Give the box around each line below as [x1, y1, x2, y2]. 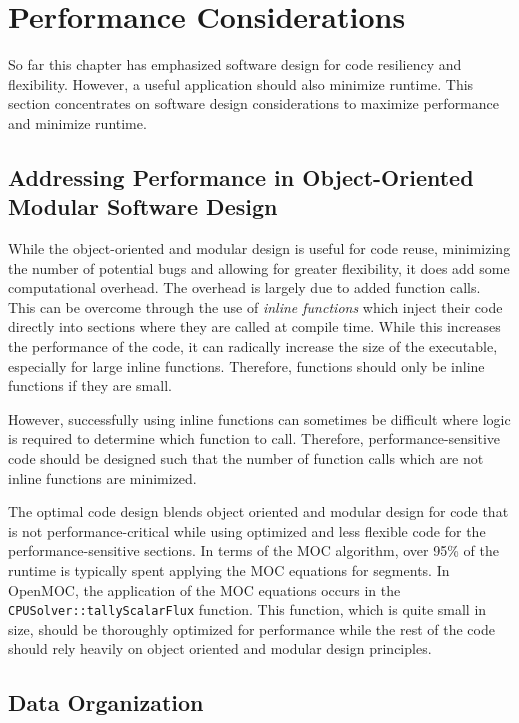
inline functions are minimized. [8, 467, 197, 488]
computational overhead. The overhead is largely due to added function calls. [8, 277, 481, 298]
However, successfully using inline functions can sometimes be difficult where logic [8, 408, 511, 429]
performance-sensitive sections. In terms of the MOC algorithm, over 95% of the [8, 540, 499, 561]
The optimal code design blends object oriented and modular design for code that [8, 501, 509, 522]
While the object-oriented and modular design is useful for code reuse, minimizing [8, 238, 511, 259]
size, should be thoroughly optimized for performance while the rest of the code [8, 618, 495, 639]
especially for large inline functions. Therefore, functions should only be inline [8, 355, 485, 376]
